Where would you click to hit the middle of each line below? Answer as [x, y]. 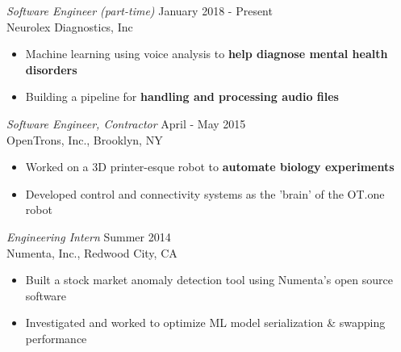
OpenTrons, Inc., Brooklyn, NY [85, 139]
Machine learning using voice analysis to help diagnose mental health [207, 54]
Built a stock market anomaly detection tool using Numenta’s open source [209, 280]
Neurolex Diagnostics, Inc [70, 26]
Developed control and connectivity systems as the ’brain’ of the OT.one [205, 193]
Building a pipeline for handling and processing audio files [182, 96]
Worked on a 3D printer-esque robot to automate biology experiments [210, 167]
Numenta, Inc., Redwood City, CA [92, 252]
